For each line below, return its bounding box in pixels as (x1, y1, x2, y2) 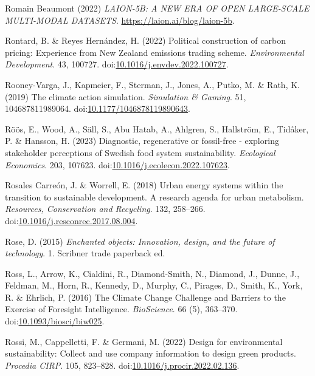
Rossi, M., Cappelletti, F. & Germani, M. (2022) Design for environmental (5, 335, 283, 347)
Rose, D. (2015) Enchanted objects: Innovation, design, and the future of (5, 234, 275, 247)
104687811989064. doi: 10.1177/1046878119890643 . (5, 102, 190, 115)
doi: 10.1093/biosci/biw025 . (5, 315, 105, 327)
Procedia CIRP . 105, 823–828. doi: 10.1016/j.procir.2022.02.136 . (5, 358, 240, 371)
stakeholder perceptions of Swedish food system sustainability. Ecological (5, 146, 275, 159)
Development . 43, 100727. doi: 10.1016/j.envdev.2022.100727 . (5, 58, 229, 70)
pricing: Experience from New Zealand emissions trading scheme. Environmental (5, 46, 304, 58)
